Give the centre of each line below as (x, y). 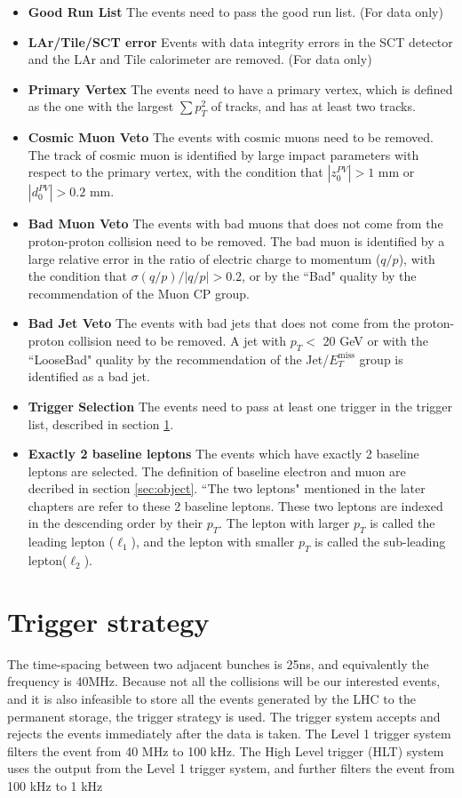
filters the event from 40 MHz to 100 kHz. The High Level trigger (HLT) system (226, 750)
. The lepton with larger (284, 523)
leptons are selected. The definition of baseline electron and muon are (217, 471)
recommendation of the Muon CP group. (139, 293)
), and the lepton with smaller (213, 542)
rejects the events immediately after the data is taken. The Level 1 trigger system (229, 734)
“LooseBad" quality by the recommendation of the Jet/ (179, 359)
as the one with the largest (101, 106)
